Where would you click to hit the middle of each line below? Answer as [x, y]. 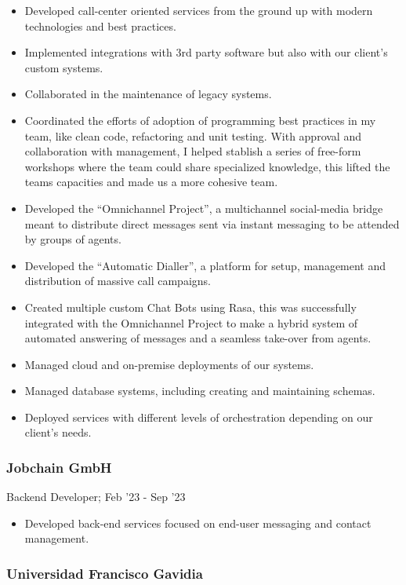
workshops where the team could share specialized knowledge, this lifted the [207, 166]
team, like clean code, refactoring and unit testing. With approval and [193, 135]
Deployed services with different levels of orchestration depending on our [199, 417]
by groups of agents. [73, 239]
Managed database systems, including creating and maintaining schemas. [200, 391]
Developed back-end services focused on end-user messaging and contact [198, 523]
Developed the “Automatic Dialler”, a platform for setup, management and [205, 265]
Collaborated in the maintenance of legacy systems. [148, 94]
